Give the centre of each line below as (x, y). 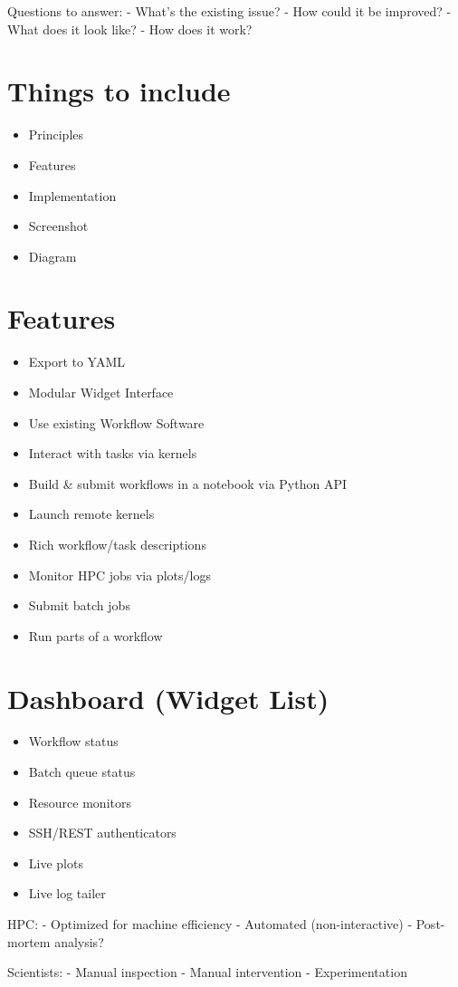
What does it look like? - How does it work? (130, 29)
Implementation (72, 195)
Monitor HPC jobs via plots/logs (119, 575)
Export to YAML (77, 362)
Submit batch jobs (79, 605)
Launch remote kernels (91, 514)
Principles (56, 134)
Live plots (56, 862)
